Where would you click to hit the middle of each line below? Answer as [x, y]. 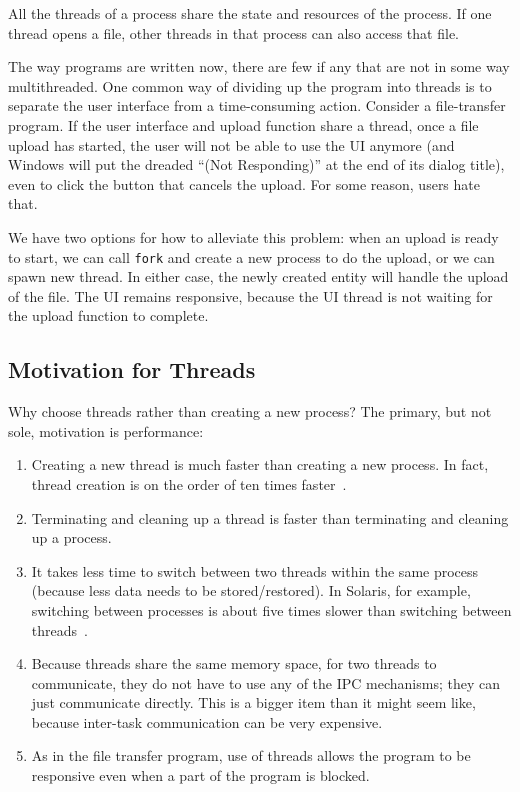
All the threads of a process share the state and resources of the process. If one [250, 13]
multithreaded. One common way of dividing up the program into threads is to [250, 85]
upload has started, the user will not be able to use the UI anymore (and [231, 144]
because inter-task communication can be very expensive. [207, 721]
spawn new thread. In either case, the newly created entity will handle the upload [258, 276]
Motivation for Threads [132, 369]
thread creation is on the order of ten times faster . [189, 483]
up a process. [71, 537]
